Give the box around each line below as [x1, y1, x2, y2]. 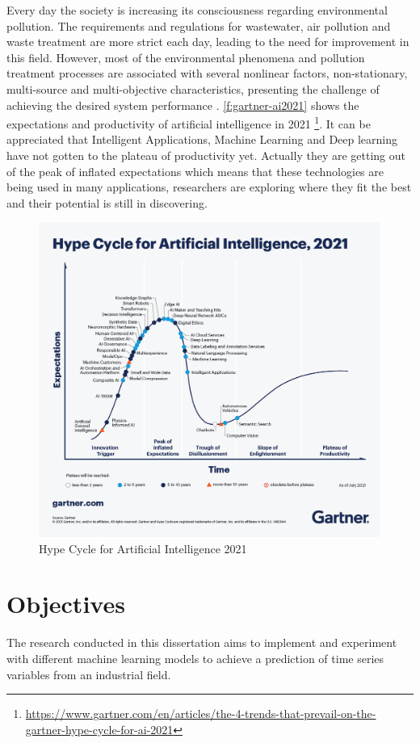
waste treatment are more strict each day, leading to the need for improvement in [6, 33, 409, 50]
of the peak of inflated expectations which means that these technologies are [6, 162, 384, 179]
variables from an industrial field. [6, 665, 171, 682]
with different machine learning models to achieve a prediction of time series [6, 649, 384, 666]
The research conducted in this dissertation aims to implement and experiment [6, 634, 397, 651]
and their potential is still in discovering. [6, 194, 208, 211]
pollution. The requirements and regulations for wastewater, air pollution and [6, 17, 391, 34]
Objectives [6, 587, 125, 620]
